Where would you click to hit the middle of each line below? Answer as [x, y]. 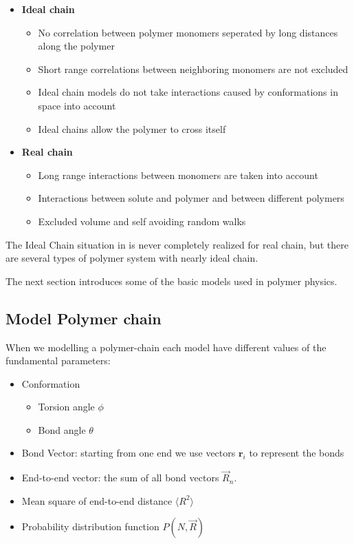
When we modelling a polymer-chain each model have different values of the [166, 347]
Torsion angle [66, 407]
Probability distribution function [90, 526]
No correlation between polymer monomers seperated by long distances [188, 32]
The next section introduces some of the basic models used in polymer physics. [172, 281]
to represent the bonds [297, 453]
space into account [77, 105]
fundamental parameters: [58, 360]
